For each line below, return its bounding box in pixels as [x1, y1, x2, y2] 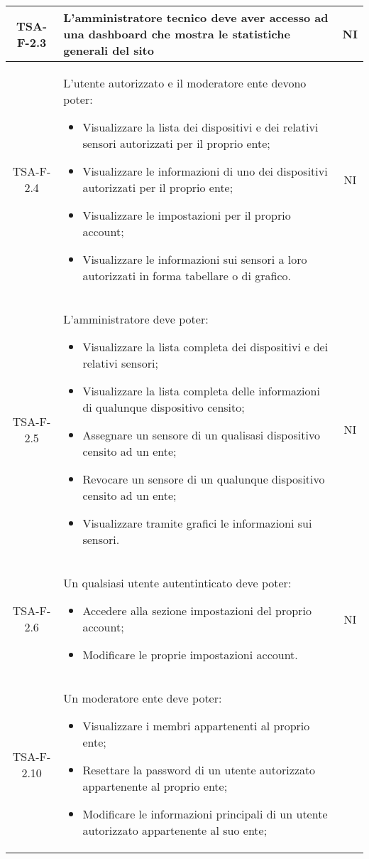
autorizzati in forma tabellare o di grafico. [82, 267, 291, 284]
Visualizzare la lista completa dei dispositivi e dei [82, 338, 329, 355]
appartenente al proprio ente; [82, 778, 228, 794]
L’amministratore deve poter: [63, 311, 209, 327]
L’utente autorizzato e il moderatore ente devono [63, 75, 307, 91]
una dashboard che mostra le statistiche [63, 26, 290, 42]
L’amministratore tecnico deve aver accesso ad [63, 9, 329, 26]
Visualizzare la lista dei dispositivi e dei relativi [82, 119, 319, 135]
